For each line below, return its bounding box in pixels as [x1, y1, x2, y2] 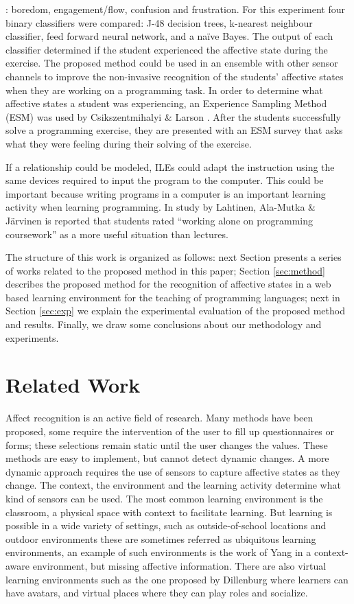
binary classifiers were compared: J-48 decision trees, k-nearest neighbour [5, 15, 313, 30]
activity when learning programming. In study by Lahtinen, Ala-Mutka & [5, 200, 316, 214]
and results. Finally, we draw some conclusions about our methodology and [5, 317, 322, 332]
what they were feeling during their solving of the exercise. [5, 136, 252, 150]
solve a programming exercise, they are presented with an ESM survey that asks [5, 123, 343, 137]
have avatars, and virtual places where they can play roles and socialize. [5, 585, 308, 600]
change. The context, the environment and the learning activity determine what [5, 478, 341, 492]
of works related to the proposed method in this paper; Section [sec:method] [5, 263, 325, 277]
